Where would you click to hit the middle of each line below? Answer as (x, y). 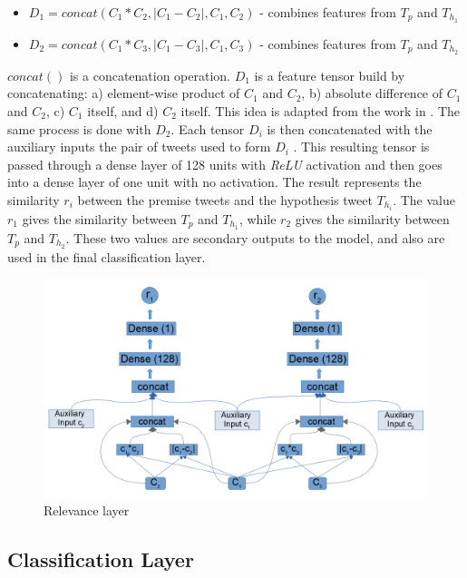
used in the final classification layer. (107, 256)
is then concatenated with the (350, 128)
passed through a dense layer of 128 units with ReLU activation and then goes (225, 164)
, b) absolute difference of (372, 93)
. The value (424, 199)
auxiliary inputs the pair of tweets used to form (139, 147)
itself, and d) (123, 110)
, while (258, 218)
